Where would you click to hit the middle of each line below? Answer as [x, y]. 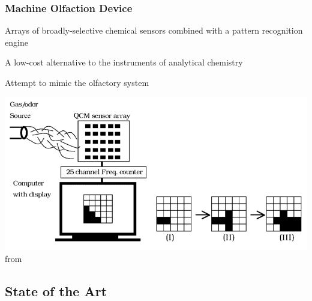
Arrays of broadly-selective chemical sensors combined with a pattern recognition [154, 30]
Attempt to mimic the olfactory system [77, 82]
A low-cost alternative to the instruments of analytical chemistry [124, 62]
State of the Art [56, 290]
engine [16, 42]
